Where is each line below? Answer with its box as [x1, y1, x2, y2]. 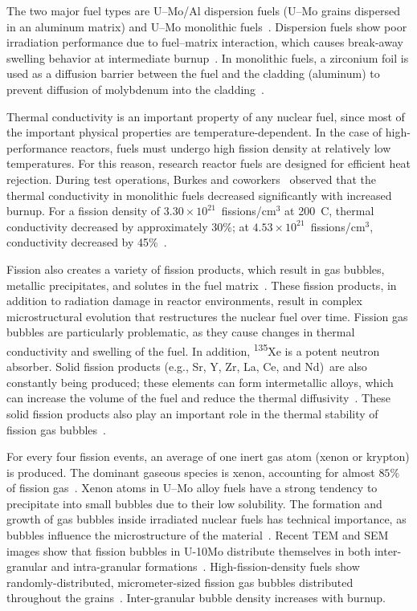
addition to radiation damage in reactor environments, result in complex [6, 292, 362, 309]
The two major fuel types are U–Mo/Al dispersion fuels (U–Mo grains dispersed [6, 2, 400, 18]
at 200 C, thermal [284, 202, 374, 219]
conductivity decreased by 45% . [6, 234, 167, 251]
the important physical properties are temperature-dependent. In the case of [6, 124, 382, 141]
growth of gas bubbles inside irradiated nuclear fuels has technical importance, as [6, 511, 407, 527]
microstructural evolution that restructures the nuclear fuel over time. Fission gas [6, 308, 408, 324]
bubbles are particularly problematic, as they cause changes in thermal [6, 324, 355, 340]
